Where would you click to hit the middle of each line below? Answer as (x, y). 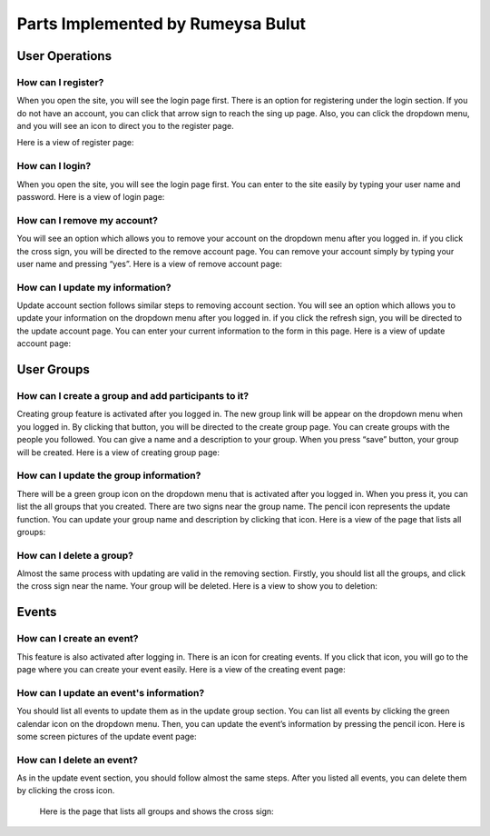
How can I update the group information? (109, 475)
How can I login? (54, 166)
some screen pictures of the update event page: (107, 736)
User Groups (53, 369)
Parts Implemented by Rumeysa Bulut (162, 24)
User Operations (64, 56)
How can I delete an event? (77, 760)
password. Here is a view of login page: (91, 197)
